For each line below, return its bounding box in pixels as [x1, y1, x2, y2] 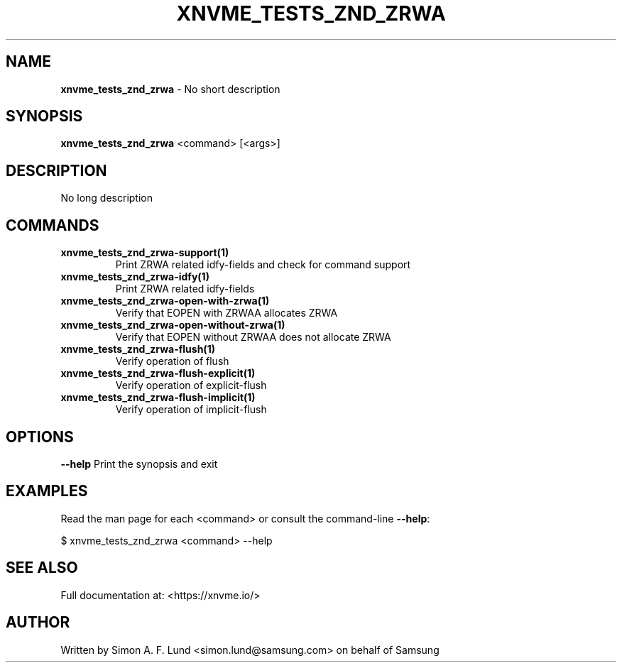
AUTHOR [6, 613, 70, 632]
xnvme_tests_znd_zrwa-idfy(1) [60, 270, 209, 283]
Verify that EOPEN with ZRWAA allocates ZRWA [115, 307, 338, 319]
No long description [60, 192, 153, 204]
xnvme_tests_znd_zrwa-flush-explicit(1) [60, 367, 256, 380]
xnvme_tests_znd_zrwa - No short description [60, 82, 280, 95]
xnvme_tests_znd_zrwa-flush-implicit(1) [60, 391, 256, 404]
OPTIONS [6, 427, 74, 446]
